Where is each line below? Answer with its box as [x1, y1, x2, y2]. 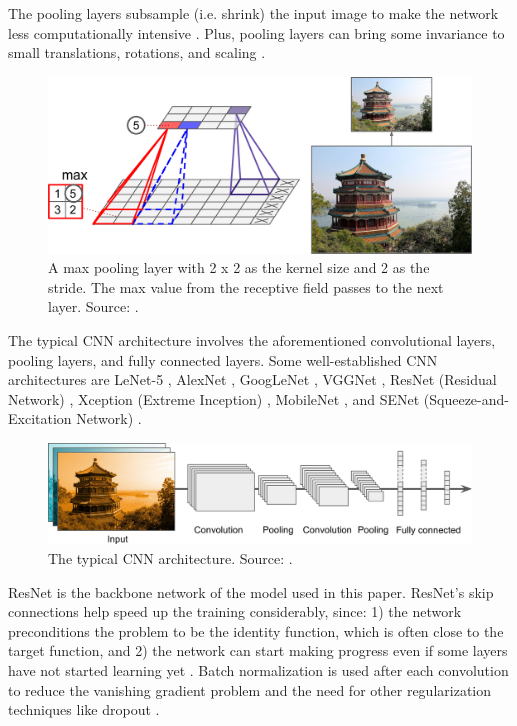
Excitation [8, 408, 72, 429]
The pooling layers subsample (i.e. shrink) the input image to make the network [8, 3, 499, 23]
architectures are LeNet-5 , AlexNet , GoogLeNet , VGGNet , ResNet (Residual [8, 369, 497, 390]
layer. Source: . [48, 296, 139, 317]
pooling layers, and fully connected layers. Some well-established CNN [8, 349, 438, 370]
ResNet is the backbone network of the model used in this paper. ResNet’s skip [8, 581, 494, 602]
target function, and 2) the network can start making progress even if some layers [8, 640, 508, 661]
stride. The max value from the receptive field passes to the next [48, 276, 444, 297]
